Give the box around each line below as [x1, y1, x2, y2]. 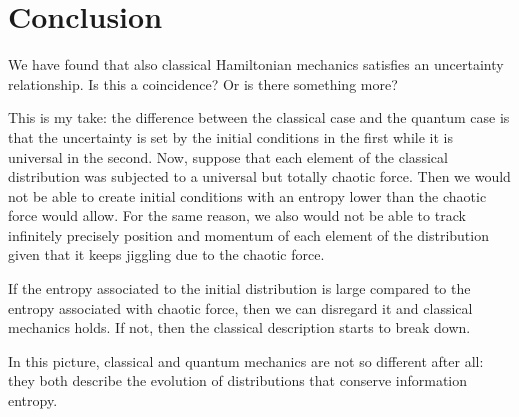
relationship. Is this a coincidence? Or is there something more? [8, 73, 398, 94]
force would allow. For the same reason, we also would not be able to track [8, 205, 466, 226]
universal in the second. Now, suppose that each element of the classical [8, 146, 448, 167]
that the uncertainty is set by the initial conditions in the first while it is [8, 126, 453, 147]
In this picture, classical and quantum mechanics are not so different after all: [8, 350, 484, 371]
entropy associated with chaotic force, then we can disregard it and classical [8, 297, 473, 318]
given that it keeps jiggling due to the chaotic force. [8, 244, 325, 265]
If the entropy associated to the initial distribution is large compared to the [8, 278, 471, 299]
